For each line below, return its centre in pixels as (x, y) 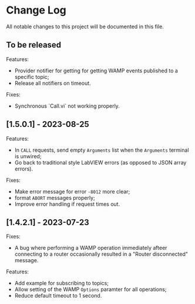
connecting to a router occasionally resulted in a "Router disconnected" (101, 254)
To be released (34, 45)
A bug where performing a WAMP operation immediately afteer (91, 248)
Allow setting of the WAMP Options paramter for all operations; (90, 289)
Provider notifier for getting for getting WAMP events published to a (96, 71)
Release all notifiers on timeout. (53, 83)
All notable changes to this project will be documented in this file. (85, 26)
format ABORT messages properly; (55, 198)
